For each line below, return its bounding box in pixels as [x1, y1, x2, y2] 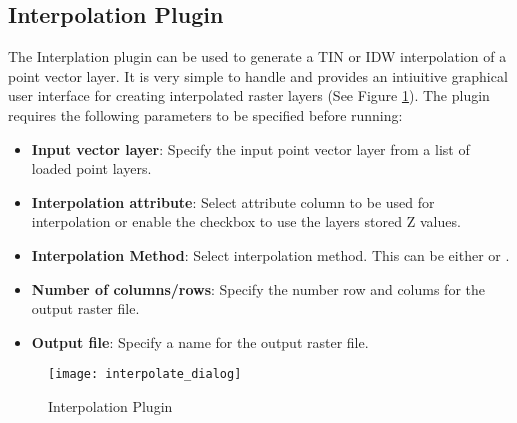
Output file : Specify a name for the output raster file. [31, 331, 369, 352]
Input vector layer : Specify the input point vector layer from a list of [31, 138, 470, 159]
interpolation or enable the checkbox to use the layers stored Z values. [31, 211, 461, 232]
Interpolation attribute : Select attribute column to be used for [31, 191, 435, 212]
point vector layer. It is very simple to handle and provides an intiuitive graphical [8, 65, 508, 86]
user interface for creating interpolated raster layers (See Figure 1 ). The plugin [8, 85, 490, 106]
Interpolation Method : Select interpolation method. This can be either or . [31, 244, 510, 265]
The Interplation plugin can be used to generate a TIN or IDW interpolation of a [8, 46, 507, 67]
